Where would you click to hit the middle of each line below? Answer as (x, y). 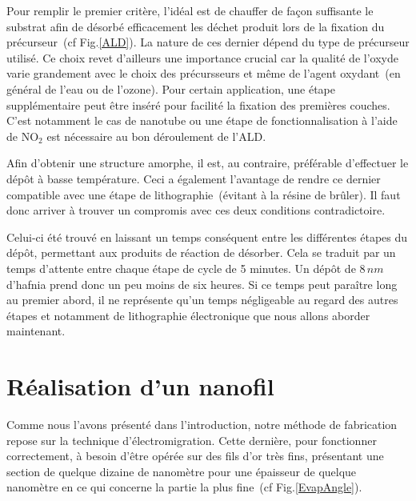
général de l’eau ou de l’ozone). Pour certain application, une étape (171, 88)
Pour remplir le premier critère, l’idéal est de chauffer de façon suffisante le (190, 10)
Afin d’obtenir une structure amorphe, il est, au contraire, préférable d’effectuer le (208, 163)
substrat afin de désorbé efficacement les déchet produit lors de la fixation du (196, 26)
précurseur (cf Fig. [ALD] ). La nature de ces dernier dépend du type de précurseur (208, 42)
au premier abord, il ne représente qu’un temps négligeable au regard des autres (202, 300)
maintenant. (36, 331)
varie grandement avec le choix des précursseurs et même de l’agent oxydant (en (204, 73)
